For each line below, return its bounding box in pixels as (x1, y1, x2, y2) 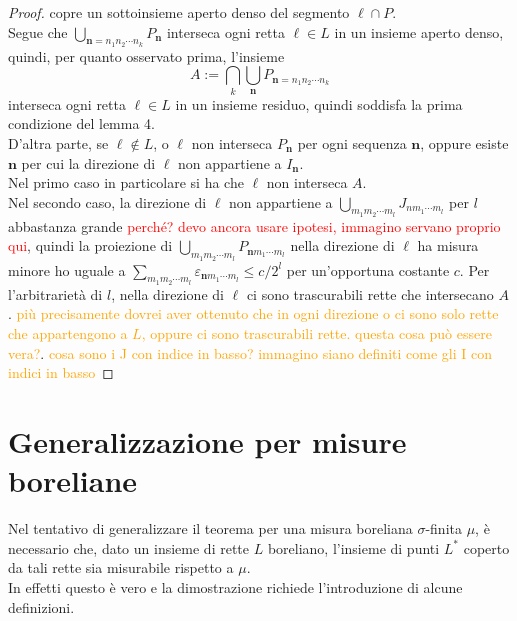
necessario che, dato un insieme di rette (8, 537, 249, 558)
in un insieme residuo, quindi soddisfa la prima (175, 93, 463, 114)
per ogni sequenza (297, 132, 407, 153)
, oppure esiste (420, 132, 509, 153)
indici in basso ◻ (8, 362, 114, 383)
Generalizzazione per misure (8, 421, 407, 462)
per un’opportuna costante (286, 259, 450, 280)
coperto (463, 537, 510, 558)
